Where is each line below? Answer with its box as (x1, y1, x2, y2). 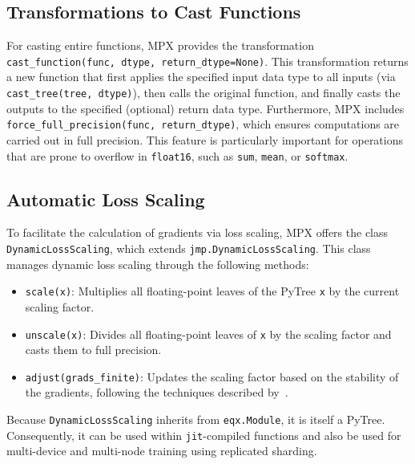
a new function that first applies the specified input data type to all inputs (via (6, 68, 396, 85)
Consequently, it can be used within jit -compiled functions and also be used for (6, 426, 401, 443)
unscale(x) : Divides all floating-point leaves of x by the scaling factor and (25, 325, 392, 342)
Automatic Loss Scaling (6, 186, 205, 211)
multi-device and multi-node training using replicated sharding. (6, 442, 317, 459)
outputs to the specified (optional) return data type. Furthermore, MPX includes (6, 100, 405, 116)
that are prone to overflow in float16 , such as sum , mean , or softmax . (6, 147, 349, 164)
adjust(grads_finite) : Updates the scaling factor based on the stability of (25, 368, 399, 385)
